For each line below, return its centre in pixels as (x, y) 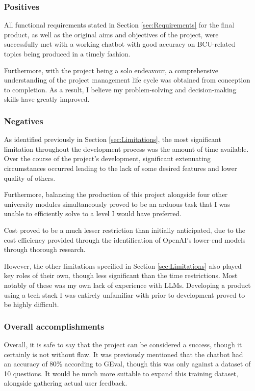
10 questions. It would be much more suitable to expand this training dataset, (121, 373)
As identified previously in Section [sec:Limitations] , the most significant (113, 139)
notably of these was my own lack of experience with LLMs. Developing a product (127, 285)
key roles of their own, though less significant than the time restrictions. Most (121, 275)
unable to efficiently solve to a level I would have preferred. (93, 213)
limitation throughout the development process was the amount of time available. (126, 149)
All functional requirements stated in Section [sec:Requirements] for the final (119, 25)
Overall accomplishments (54, 326)
